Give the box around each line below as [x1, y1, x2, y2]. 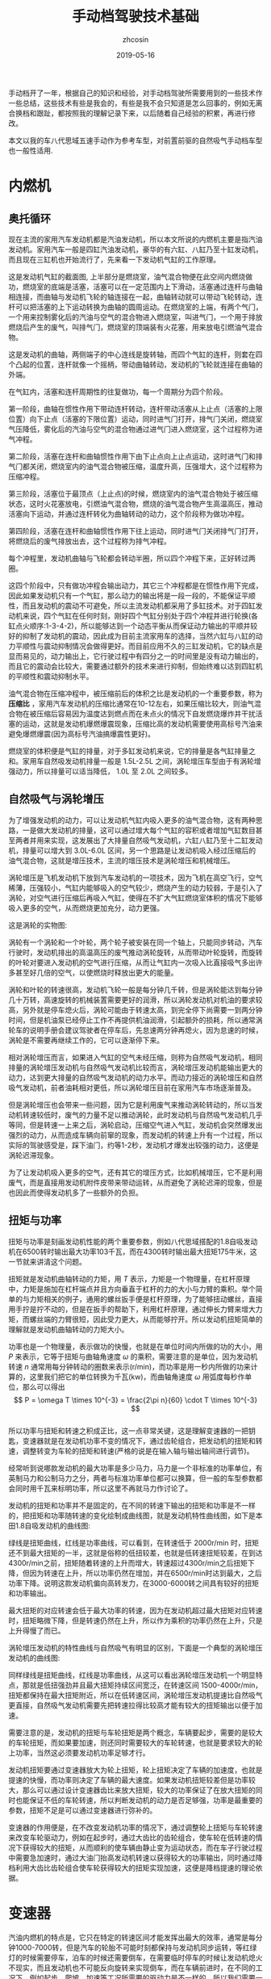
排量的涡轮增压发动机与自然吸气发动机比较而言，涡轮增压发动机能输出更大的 [8, 1063, 263, 1072]
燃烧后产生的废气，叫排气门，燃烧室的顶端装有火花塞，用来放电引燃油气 [8, 322, 248, 332]
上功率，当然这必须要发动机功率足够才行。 [8, 1747, 150, 1757]
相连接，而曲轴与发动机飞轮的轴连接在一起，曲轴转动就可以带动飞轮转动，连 [8, 291, 263, 301]
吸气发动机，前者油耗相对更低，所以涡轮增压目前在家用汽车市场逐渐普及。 [8, 1083, 256, 1092]
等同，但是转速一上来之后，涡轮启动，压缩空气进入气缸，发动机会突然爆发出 [8, 1120, 263, 1130]
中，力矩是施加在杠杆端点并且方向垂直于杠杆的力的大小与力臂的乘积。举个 [8, 1284, 256, 1293]
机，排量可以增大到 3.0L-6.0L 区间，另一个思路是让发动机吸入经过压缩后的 [8, 845, 256, 855]
